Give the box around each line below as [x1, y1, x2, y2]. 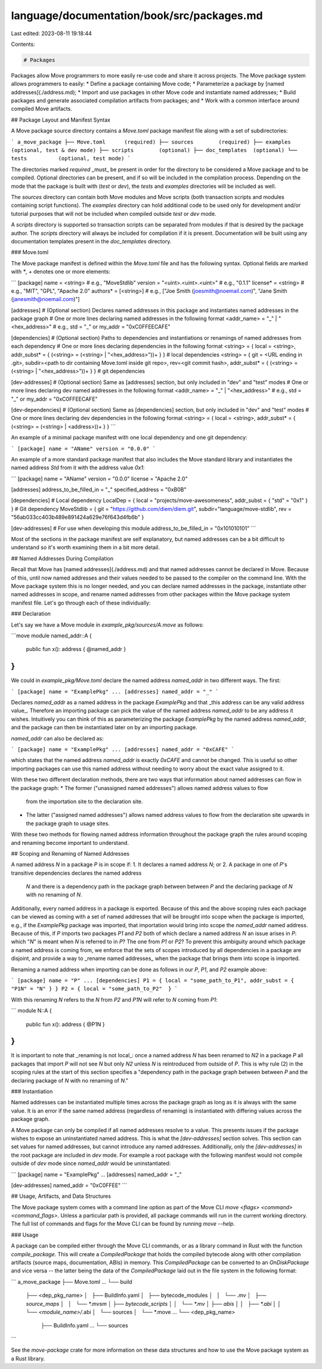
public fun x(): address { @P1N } [26, 1020, 106, 1028]
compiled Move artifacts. [11, 105, 73, 113]
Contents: [11, 41, 35, 48]
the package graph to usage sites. [26, 820, 110, 827]
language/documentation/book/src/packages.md [11, 9, 263, 22]
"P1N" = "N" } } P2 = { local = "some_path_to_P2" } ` [11, 986, 178, 992]
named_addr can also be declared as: [11, 735, 104, 742]
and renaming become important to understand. [11, 839, 129, 846]
